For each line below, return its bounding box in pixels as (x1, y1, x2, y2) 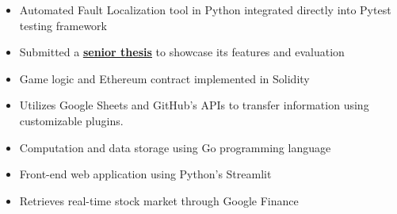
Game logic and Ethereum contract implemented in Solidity (19, 70, 310, 86)
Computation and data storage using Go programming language (19, 139, 331, 155)
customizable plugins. (19, 112, 124, 128)
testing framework (19, 17, 108, 33)
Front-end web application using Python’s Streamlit (19, 166, 272, 182)
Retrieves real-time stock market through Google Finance (19, 192, 299, 208)
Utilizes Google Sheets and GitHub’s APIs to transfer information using (19, 97, 369, 113)
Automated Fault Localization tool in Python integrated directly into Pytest (19, 2, 391, 17)
